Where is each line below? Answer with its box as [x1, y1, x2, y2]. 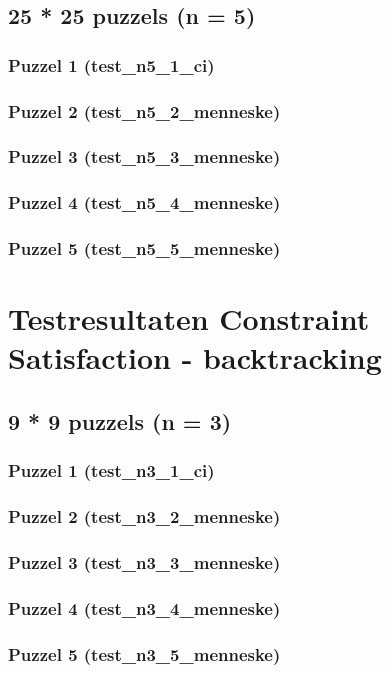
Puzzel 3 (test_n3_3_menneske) [8, 549, 281, 574]
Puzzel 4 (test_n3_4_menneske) [8, 595, 281, 620]
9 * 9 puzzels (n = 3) [8, 405, 232, 436]
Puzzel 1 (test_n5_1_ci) [8, 52, 215, 77]
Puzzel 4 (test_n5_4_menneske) [8, 190, 281, 215]
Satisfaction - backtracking [8, 337, 382, 378]
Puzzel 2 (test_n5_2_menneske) [8, 98, 281, 123]
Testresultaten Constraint [8, 298, 370, 339]
